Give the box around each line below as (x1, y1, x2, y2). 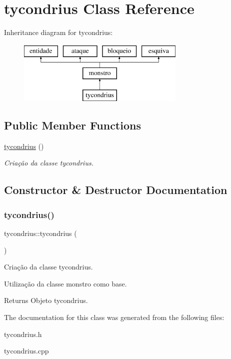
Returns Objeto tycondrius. (4, 295, 88, 305)
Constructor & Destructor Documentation (4, 182, 227, 197)
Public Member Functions (4, 117, 141, 133)
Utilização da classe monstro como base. (4, 278, 127, 288)
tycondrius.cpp (4, 345, 49, 356)
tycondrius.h (4, 328, 42, 339)
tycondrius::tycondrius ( (4, 228, 77, 238)
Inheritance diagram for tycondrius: (4, 27, 113, 37)
